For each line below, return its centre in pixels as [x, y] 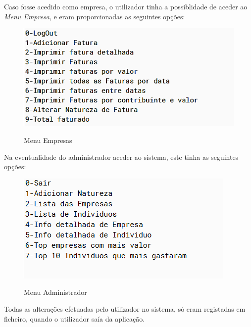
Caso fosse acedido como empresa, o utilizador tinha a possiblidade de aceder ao [126, 6]
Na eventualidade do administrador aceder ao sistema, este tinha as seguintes [121, 157]
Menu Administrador [55, 292]
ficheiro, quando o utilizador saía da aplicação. [75, 318]
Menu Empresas [48, 140]
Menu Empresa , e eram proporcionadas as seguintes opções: [95, 16]
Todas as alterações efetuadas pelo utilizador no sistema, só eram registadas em [125, 308]
